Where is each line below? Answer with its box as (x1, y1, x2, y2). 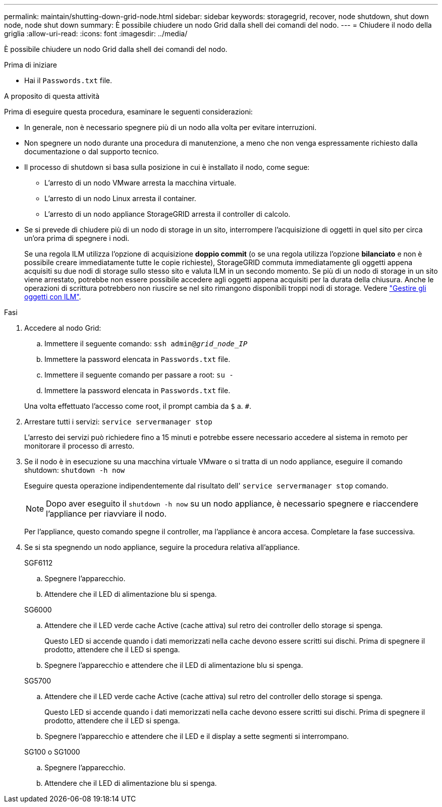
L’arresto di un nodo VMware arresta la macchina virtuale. (44, 178, 237, 187)
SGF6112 (24, 558, 53, 567)
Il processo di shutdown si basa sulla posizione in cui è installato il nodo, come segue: (24, 163, 310, 171)
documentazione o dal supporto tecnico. (24, 147, 159, 156)
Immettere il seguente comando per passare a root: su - (44, 370, 234, 379)
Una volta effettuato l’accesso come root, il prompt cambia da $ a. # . (24, 402, 252, 410)
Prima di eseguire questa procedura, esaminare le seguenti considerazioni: (4, 107, 253, 116)
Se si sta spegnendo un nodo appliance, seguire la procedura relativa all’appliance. (24, 543, 300, 551)
